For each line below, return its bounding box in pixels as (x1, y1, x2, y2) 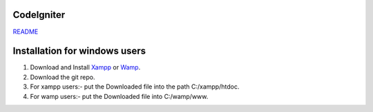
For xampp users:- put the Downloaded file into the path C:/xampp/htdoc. (30, 82, 240, 91)
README (12, 27, 39, 36)
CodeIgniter (12, 9, 66, 21)
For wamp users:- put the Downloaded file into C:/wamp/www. (30, 92, 209, 100)
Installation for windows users (12, 45, 146, 57)
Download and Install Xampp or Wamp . (30, 63, 141, 71)
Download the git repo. (30, 73, 95, 81)
